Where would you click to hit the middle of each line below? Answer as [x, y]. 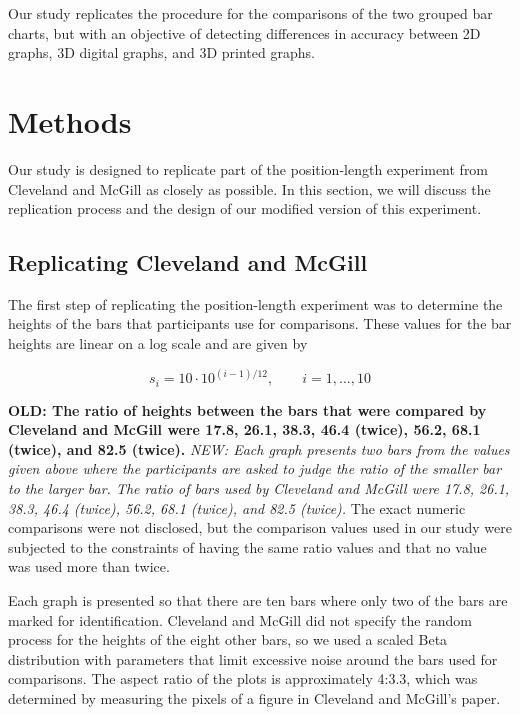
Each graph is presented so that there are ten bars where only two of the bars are [258, 599]
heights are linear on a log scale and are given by [158, 343]
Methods [70, 120]
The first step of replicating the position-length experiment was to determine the [255, 303]
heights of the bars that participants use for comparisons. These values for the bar [260, 323]
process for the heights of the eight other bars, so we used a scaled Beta [228, 639]
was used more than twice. [89, 566]
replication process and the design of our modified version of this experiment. [245, 208]
